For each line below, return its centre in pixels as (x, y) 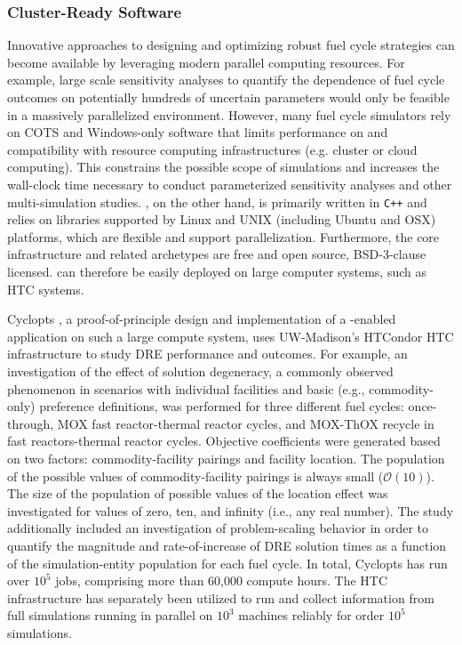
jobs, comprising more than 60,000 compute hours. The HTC (222, 580)
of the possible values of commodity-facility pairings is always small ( (195, 476)
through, (31, 423)
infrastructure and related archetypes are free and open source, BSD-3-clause (217, 254)
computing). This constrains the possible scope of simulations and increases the (223, 167)
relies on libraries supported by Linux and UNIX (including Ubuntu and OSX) (222, 219)
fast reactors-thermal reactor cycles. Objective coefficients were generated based (224, 441)
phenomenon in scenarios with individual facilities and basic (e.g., (186, 388)
